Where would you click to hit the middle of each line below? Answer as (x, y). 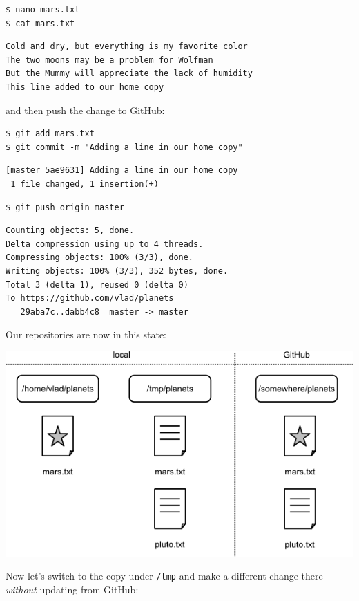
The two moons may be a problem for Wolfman (109, 60)
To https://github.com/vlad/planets (90, 298)
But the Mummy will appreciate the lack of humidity (129, 74)
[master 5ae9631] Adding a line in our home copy (122, 170)
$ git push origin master (65, 207)
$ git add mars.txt (50, 134)
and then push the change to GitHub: (85, 110)
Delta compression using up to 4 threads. (105, 244)
